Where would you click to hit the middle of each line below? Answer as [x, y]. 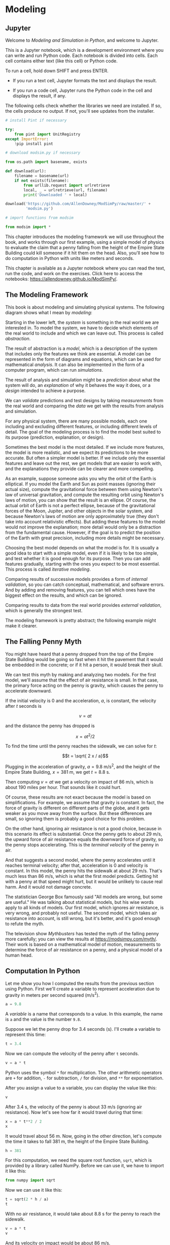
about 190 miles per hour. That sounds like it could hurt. [63, 787]
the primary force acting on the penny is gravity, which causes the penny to [84, 685]
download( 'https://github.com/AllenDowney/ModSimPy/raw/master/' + [78, 204]
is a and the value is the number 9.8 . [43, 1020]
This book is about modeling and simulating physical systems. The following [85, 307]
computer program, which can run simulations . [54, 370]
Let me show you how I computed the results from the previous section [80, 983]
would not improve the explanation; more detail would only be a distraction [83, 527]
